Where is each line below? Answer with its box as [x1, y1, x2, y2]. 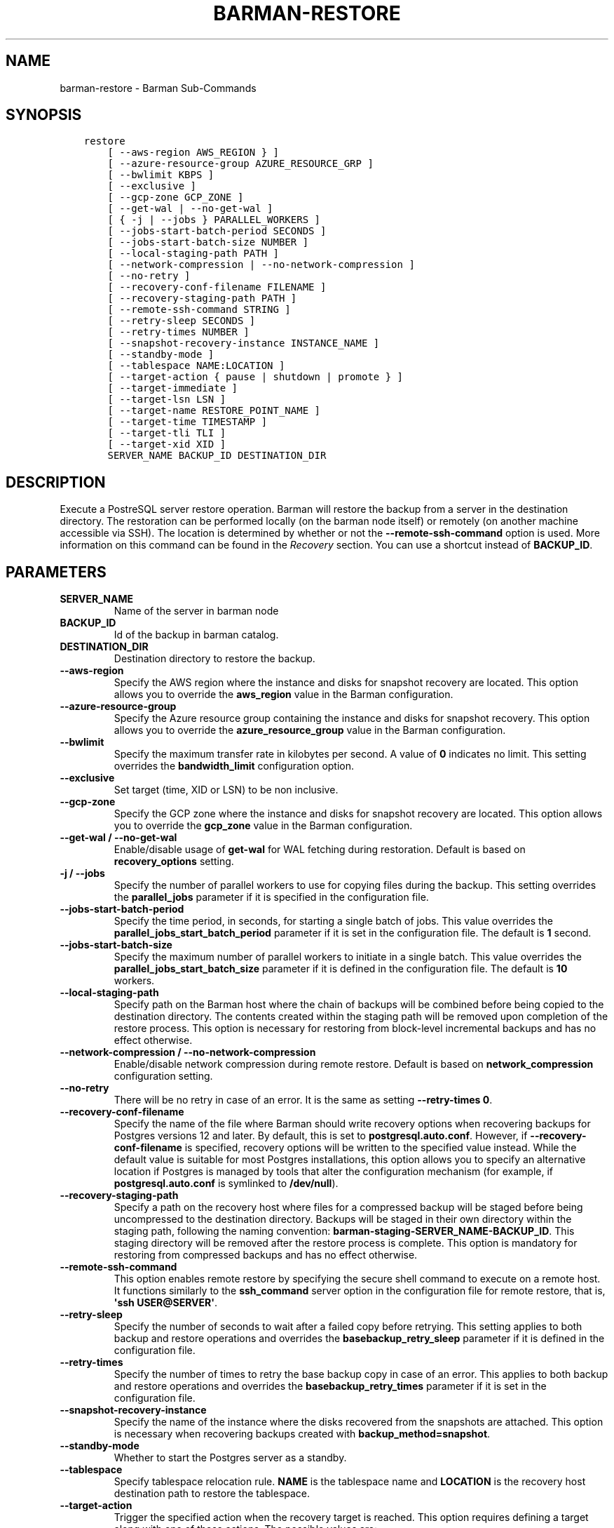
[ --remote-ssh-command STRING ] [107, 304, 291, 316]
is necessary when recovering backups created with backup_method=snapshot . [114, 1428, 491, 1440]
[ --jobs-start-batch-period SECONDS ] [107, 225, 327, 237]
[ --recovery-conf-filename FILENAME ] [107, 281, 327, 293]
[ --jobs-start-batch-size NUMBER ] [107, 236, 309, 248]
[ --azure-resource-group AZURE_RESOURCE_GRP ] [107, 158, 374, 170]
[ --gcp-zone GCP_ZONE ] [107, 192, 244, 203]
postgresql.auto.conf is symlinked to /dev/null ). [114, 1177, 339, 1190]
